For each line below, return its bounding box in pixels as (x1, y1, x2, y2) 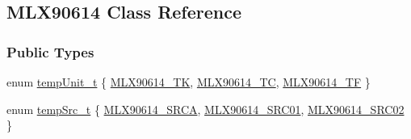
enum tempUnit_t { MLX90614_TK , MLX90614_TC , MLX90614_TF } (6, 74, 371, 90)
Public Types (6, 41, 94, 61)
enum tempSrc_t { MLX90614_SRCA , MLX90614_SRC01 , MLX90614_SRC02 (6, 100, 405, 117)
